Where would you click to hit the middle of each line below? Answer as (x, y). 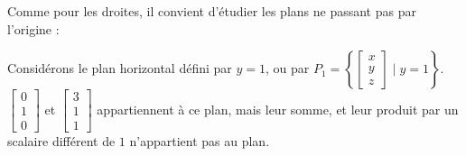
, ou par (288, 68)
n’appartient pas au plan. (200, 141)
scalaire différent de (61, 141)
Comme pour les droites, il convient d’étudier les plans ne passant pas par (212, 11)
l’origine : (33, 28)
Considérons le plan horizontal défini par (120, 68)
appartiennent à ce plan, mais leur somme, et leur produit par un (278, 109)
